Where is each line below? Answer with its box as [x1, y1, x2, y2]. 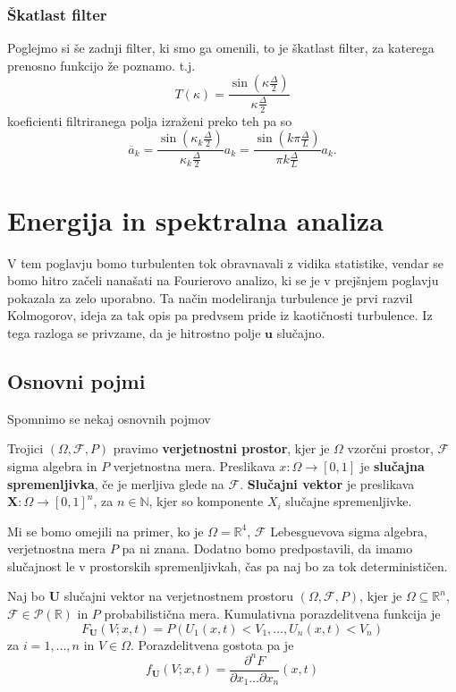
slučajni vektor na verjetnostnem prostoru [63, 587, 294, 605]
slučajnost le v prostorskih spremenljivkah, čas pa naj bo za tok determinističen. [7, 556, 448, 575]
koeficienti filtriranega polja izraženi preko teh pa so [7, 111, 292, 130]
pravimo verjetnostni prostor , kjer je [113, 439, 330, 458]
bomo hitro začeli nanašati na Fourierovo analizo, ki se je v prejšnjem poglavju [7, 271, 439, 290]
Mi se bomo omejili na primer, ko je [7, 521, 204, 540]
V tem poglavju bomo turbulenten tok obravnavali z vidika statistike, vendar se [7, 253, 444, 272]
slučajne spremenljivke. [285, 492, 412, 511]
